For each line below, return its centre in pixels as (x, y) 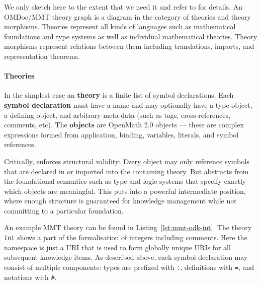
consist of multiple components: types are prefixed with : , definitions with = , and (129, 267)
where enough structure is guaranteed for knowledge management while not (120, 201)
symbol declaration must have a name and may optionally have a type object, (128, 104)
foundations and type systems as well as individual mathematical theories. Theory (131, 36)
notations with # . (30, 277)
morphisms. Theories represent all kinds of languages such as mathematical (120, 26)
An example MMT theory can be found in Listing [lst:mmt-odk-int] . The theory (128, 227)
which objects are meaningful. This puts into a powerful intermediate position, (125, 191)
